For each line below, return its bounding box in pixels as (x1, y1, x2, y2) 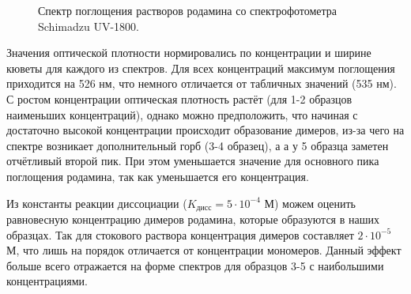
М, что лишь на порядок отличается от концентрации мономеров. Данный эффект (6, 242, 402, 258)
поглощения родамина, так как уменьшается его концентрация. (6, 168, 309, 184)
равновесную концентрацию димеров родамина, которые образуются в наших (6, 210, 379, 227)
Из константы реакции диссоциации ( (6, 194, 187, 211)
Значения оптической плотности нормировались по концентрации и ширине (6, 44, 371, 61)
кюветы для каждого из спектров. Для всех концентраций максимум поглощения (6, 59, 395, 76)
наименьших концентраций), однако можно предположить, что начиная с (6, 106, 358, 122)
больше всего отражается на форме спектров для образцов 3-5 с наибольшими (6, 257, 384, 273)
